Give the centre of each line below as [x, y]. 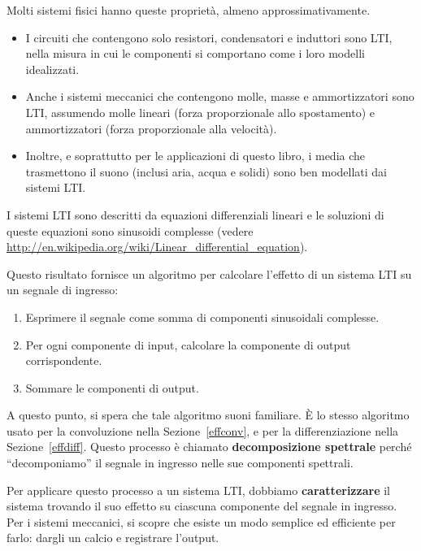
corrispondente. [64, 360]
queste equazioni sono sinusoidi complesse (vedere [130, 230]
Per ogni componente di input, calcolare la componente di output [188, 344]
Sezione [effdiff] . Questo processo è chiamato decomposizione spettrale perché [209, 447]
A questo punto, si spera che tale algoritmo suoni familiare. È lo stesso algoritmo [208, 415]
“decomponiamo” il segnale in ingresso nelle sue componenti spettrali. [180, 463]
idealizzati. [52, 69]
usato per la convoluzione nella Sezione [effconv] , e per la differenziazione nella [203, 430]
